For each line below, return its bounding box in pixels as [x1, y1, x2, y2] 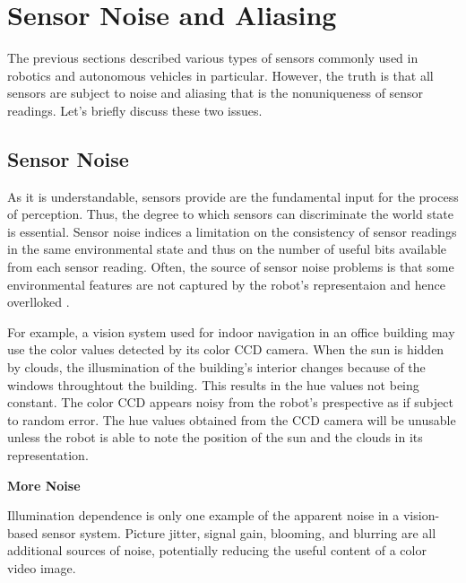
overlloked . [7, 292, 70, 311]
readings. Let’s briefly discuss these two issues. [7, 100, 263, 119]
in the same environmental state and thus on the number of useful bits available [7, 239, 447, 258]
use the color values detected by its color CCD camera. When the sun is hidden [7, 340, 444, 359]
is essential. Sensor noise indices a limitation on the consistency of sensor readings [7, 222, 457, 240]
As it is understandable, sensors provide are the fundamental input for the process [7, 187, 459, 205]
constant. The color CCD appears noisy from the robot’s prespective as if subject [7, 393, 453, 412]
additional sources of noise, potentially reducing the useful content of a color [7, 541, 427, 560]
